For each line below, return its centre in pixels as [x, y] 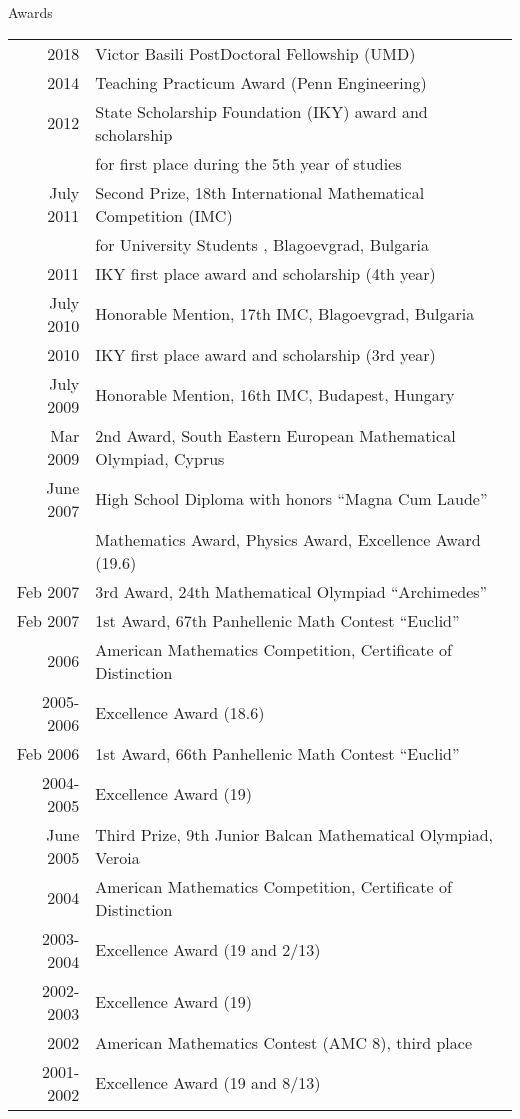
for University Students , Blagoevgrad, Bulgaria [262, 244]
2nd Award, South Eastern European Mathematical [275, 435]
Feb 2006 [48, 753]
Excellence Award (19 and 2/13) [208, 950]
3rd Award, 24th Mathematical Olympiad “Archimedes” [291, 591]
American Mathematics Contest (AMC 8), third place [283, 1042]
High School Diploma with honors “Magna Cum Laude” [291, 499]
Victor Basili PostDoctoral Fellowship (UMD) [255, 53]
